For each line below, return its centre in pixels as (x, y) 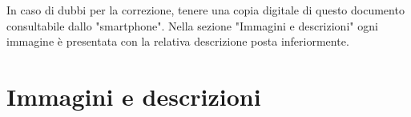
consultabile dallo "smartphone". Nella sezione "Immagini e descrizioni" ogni (192, 25)
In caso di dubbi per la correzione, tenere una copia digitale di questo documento (205, 10)
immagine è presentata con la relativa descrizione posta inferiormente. (178, 41)
